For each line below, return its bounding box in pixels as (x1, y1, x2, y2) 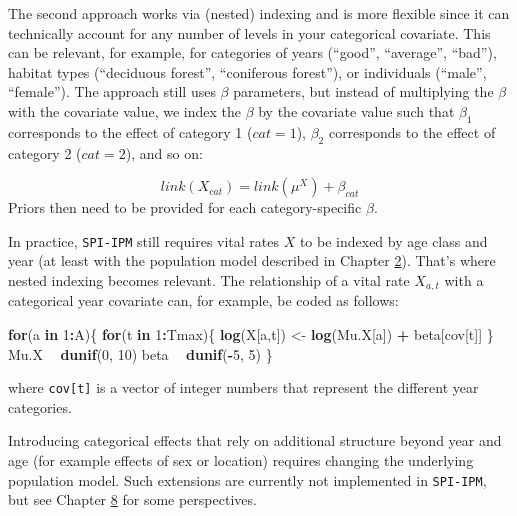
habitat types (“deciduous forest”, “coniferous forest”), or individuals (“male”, (8, 61, 487, 82)
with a (444, 270, 484, 290)
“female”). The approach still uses (8, 81, 216, 102)
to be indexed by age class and (299, 230, 488, 251)
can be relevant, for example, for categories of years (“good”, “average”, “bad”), (8, 42, 497, 63)
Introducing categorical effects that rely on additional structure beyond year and (8, 430, 502, 451)
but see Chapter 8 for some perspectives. (8, 489, 257, 510)
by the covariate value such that (258, 100, 455, 121)
